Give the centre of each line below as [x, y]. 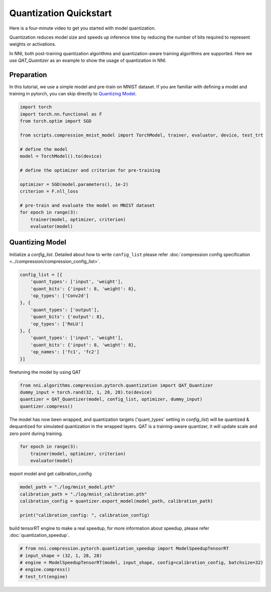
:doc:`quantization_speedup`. [39, 535]
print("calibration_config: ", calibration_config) [85, 515]
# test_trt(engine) [44, 576]
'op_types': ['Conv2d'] [59, 296]
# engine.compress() [45, 570]
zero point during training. [36, 433]
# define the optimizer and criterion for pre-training [90, 170]
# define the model [44, 149]
